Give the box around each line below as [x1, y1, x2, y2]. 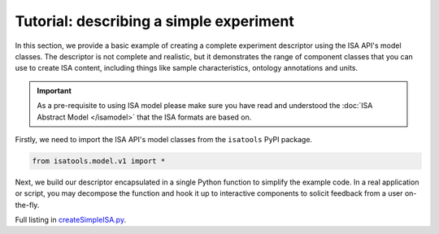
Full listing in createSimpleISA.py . [15, 215, 126, 225]
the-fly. [15, 200, 40, 210]
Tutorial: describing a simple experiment [15, 12, 294, 30]
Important [37, 85, 72, 95]
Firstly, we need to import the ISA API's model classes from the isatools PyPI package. [15, 134, 313, 144]
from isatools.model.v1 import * [32, 156, 166, 166]
